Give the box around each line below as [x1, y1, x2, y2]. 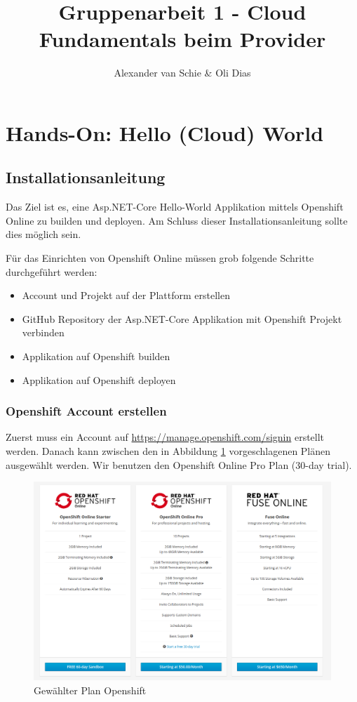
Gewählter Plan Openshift [34, 682, 147, 697]
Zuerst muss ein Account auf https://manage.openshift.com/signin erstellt [6, 430, 325, 444]
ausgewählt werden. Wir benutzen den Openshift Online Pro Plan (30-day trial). [6, 457, 352, 472]
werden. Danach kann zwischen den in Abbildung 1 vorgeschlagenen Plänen [6, 444, 331, 458]
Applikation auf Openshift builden [22, 349, 170, 364]
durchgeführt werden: [6, 264, 97, 279]
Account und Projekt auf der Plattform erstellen [22, 288, 231, 303]
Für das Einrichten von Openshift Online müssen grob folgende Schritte [6, 251, 314, 265]
